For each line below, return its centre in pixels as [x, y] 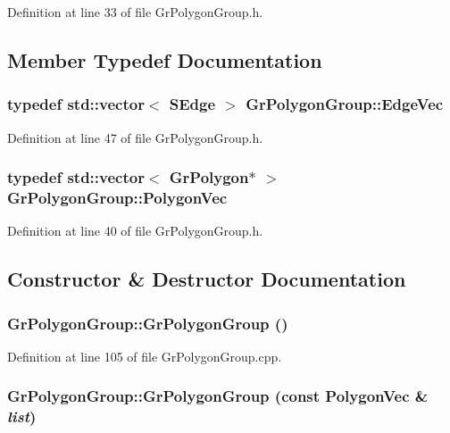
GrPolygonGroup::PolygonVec [117, 198]
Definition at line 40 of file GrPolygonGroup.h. [135, 231]
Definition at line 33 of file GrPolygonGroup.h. [135, 12]
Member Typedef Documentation [165, 59]
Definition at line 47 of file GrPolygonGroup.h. [135, 137]
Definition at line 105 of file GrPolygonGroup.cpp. [145, 356]
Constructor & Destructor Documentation [207, 279]
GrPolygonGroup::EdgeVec [345, 104]
